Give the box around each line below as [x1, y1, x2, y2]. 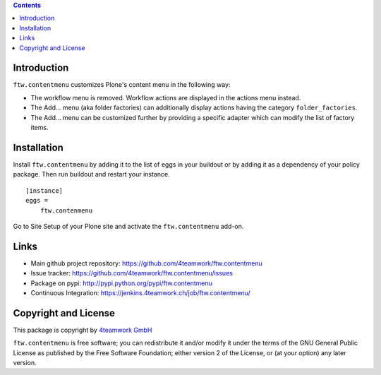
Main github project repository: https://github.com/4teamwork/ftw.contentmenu [30, 258, 262, 268]
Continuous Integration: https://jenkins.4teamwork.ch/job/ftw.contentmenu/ [30, 288, 250, 297]
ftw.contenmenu [40, 206, 93, 215]
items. [30, 124, 49, 132]
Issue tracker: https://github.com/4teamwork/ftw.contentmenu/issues [30, 269, 233, 278]
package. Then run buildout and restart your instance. [13, 170, 170, 179]
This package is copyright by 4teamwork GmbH [13, 326, 152, 334]
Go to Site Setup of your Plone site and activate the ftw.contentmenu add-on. [13, 222, 244, 230]
